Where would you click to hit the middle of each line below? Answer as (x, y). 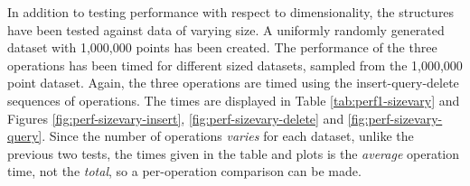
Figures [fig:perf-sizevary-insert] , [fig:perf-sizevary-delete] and (176, 118)
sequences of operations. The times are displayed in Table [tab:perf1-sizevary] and (234, 100)
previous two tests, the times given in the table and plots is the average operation (234, 153)
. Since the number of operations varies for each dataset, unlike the (228, 136)
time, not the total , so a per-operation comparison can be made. (184, 171)
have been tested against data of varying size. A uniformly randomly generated (226, 29)
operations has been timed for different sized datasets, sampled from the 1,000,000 (235, 65)
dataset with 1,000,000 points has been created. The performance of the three (222, 47)
